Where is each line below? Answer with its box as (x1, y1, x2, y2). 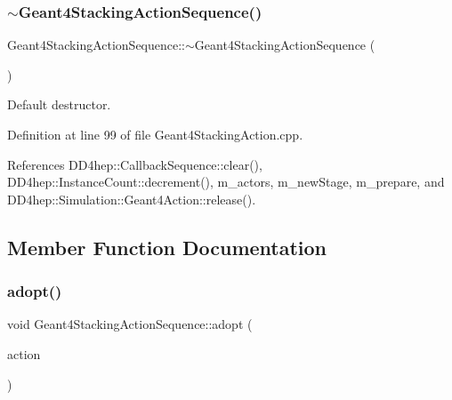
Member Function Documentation (7, 233, 327, 260)
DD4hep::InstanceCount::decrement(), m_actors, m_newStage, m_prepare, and (7, 172, 445, 191)
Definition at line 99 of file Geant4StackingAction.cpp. (7, 125, 303, 143)
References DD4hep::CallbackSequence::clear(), (7, 155, 262, 173)
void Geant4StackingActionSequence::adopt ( (7, 315, 253, 333)
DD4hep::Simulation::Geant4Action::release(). (7, 189, 256, 208)
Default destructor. (7, 95, 111, 114)
